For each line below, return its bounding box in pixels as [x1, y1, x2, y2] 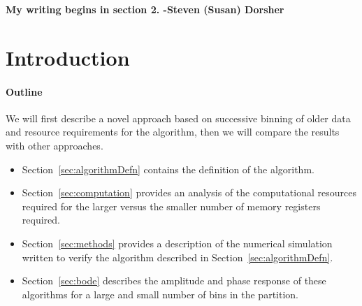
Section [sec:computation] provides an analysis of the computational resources [22, 185, 356, 200]
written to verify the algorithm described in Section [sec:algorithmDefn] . [22, 249, 333, 264]
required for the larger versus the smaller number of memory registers [22, 198, 321, 213]
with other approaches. [6, 138, 103, 152]
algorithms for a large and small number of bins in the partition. [22, 286, 298, 301]
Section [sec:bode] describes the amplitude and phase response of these [22, 273, 326, 288]
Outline [6, 84, 43, 99]
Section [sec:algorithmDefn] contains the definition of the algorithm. [22, 161, 314, 176]
